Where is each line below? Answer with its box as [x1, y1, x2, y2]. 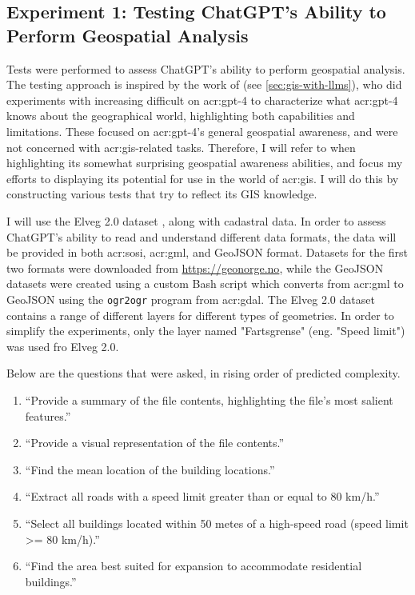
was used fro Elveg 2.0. [6, 337, 119, 354]
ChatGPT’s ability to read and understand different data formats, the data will [6, 228, 397, 245]
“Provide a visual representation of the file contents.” [25, 434, 285, 451]
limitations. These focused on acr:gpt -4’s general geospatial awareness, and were [6, 122, 398, 139]
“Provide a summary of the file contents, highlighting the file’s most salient [25, 391, 393, 408]
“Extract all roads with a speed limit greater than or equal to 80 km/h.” [25, 488, 380, 505]
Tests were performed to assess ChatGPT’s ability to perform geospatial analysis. [6, 60, 405, 77]
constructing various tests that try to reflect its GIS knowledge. [6, 186, 317, 202]
